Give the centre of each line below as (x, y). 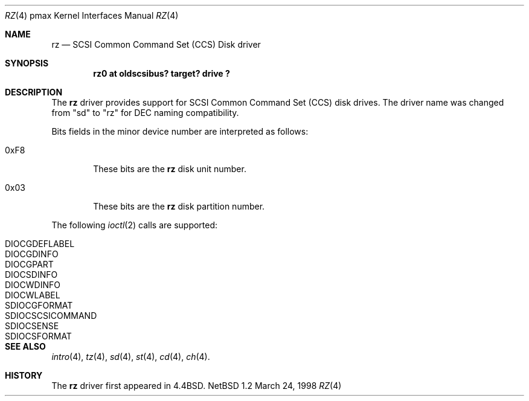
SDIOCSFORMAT (38, 336)
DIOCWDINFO (33, 285)
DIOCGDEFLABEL (40, 244)
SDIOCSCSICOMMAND (51, 316)
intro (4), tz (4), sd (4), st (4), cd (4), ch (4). (131, 357)
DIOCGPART (29, 264)
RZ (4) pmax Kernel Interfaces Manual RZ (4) (92, 15)
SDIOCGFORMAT (39, 305)
